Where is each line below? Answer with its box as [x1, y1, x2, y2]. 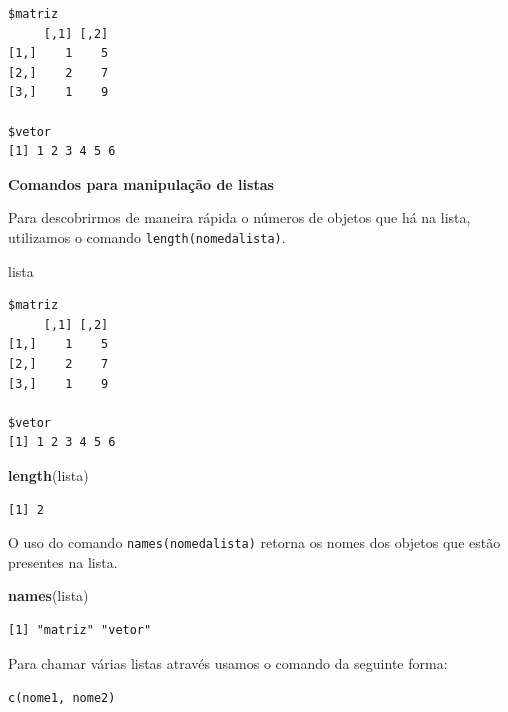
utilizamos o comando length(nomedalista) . [8, 226, 286, 247]
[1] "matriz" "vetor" [8, 622, 152, 637]
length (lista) [8, 464, 89, 485]
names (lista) [8, 585, 89, 606]
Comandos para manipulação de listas [8, 173, 274, 194]
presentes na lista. [8, 551, 118, 572]
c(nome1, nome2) [8, 691, 116, 706]
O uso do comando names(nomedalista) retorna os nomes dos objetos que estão [8, 532, 501, 553]
